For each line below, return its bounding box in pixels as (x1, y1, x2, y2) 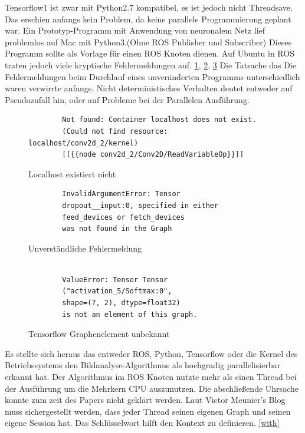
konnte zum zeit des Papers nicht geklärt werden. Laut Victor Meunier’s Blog (5, 394, 286, 406)
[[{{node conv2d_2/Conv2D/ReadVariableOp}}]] (62, 150, 244, 159)
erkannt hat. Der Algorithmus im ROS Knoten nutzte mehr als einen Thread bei (5, 371, 297, 383)
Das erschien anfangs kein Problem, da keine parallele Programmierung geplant (5, 12, 291, 25)
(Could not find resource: (62, 127, 168, 135)
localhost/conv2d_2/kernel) (28, 138, 139, 147)
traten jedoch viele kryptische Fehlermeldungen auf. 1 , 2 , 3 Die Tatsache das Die (5, 58, 297, 71)
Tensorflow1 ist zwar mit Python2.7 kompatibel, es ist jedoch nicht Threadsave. (5, 1, 293, 13)
